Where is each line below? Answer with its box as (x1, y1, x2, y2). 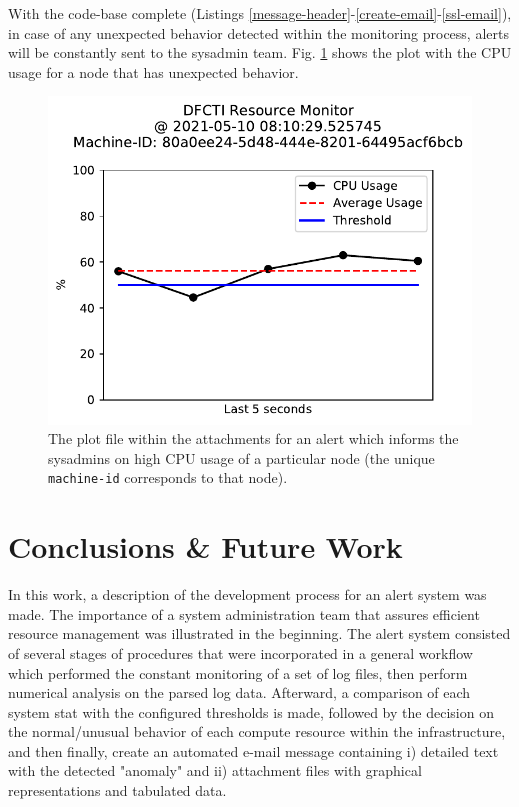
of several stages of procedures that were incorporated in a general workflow (8, 642, 473, 663)
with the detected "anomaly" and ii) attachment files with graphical (8, 760, 422, 781)
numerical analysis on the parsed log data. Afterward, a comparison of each (8, 682, 471, 703)
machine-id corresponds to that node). (48, 467, 288, 488)
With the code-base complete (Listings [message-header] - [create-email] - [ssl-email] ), (8, 3, 512, 23)
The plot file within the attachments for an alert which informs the (48, 428, 459, 449)
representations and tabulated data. (8, 780, 227, 801)
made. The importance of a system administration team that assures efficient (8, 603, 480, 624)
